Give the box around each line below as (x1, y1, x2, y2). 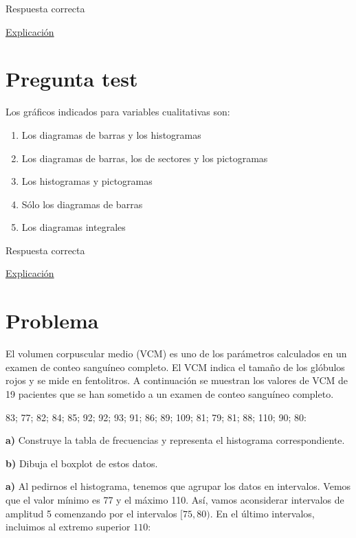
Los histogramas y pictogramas (21, 174, 153, 188)
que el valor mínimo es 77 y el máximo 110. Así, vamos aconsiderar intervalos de (5, 492, 344, 506)
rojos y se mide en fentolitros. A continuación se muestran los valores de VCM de (5, 373, 348, 388)
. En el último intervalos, (210, 506, 315, 520)
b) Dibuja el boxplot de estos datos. (5, 456, 158, 470)
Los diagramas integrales (21, 220, 126, 234)
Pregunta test (5, 65, 138, 93)
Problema (5, 306, 99, 335)
